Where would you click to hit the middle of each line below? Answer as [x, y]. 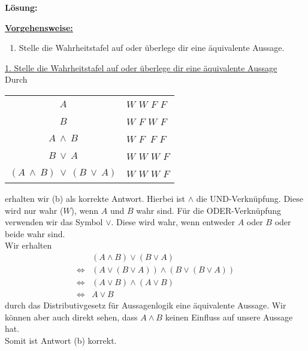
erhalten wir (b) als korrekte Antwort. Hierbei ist [95, 198]
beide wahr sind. [35, 233]
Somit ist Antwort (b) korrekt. [61, 340]
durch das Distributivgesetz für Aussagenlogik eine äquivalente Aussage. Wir [146, 305]
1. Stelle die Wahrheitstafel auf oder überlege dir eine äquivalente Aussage [141, 67]
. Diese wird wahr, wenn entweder [173, 222]
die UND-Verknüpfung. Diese [250, 198]
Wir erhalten [28, 245]
